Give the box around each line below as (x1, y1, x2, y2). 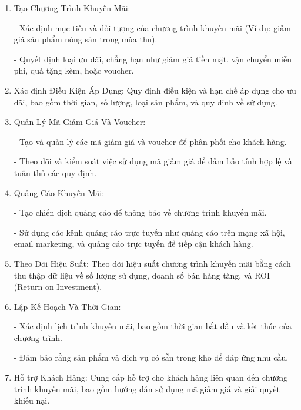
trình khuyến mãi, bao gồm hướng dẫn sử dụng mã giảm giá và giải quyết (14, 382, 280, 395)
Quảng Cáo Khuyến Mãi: (14, 186, 105, 199)
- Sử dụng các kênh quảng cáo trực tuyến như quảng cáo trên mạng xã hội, (14, 226, 285, 238)
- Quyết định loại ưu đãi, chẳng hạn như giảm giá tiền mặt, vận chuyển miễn (14, 52, 292, 65)
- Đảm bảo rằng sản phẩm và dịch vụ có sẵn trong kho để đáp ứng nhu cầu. (14, 351, 289, 363)
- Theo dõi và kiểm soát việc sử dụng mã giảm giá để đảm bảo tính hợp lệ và (14, 155, 292, 167)
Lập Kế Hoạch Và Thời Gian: (14, 300, 121, 312)
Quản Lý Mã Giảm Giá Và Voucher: (14, 115, 146, 128)
